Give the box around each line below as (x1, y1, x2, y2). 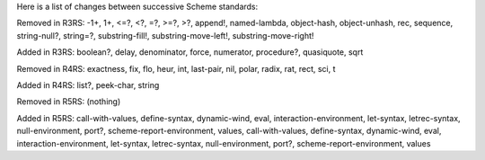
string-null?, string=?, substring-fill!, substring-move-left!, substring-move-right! (16, 30, 314, 40)
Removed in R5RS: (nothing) (16, 96, 121, 107)
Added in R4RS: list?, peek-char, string (16, 79, 160, 90)
